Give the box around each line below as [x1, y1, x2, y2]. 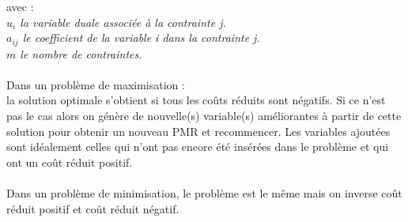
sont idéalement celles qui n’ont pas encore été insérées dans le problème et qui [6, 138, 389, 155]
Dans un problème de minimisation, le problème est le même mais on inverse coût [6, 184, 402, 201]
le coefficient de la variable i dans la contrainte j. [22, 29, 260, 46]
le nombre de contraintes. [20, 45, 142, 62]
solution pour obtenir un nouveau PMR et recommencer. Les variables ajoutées [6, 122, 391, 139]
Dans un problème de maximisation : [6, 76, 185, 92]
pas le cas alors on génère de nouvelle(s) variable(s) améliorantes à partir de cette [6, 107, 402, 124]
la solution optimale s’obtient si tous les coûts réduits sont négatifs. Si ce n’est [6, 92, 386, 108]
